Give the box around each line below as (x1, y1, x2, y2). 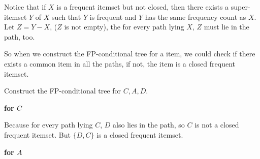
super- (231, 2, 250, 12)
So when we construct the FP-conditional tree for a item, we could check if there (4, 48, 255, 59)
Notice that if (4, 2, 46, 12)
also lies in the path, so (113, 119, 185, 130)
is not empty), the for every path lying (64, 21, 184, 32)
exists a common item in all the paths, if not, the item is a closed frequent (4, 58, 235, 69)
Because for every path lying (4, 119, 93, 130)
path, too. (4, 31, 35, 42)
